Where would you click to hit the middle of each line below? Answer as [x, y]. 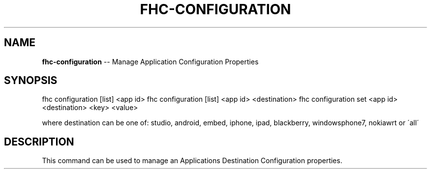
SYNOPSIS [31, 81]
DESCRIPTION [39, 142]
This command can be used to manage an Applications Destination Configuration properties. [192, 161]
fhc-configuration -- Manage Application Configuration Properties [150, 61]
